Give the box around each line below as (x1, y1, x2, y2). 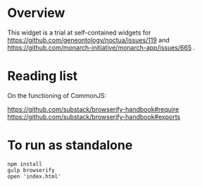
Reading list (7, 68, 78, 84)
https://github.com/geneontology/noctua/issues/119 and (7, 35, 170, 44)
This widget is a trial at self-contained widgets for (7, 28, 151, 37)
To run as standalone (7, 138, 133, 153)
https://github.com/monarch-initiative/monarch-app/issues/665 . (7, 43, 196, 52)
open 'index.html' (7, 173, 61, 180)
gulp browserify (7, 167, 55, 174)
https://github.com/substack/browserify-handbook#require (7, 104, 179, 114)
